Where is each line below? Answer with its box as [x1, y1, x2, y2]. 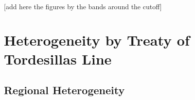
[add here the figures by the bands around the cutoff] [4, 1, 162, 11]
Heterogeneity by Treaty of [4, 30, 190, 50]
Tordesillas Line [4, 49, 112, 68]
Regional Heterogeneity [4, 82, 125, 97]
